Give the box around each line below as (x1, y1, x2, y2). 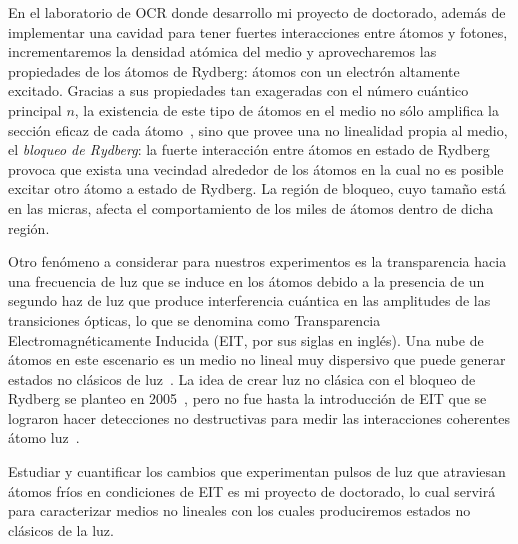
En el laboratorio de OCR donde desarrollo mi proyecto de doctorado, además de (8, 2, 506, 22)
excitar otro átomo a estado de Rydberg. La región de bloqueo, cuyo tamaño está (8, 178, 506, 199)
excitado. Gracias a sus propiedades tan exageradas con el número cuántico (8, 80, 469, 101)
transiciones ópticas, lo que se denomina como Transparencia (8, 309, 381, 330)
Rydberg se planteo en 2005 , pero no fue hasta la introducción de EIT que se (8, 388, 487, 409)
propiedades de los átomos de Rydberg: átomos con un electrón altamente (8, 60, 460, 81)
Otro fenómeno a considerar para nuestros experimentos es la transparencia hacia (8, 251, 507, 272)
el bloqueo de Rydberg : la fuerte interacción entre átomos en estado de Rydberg (8, 139, 490, 160)
